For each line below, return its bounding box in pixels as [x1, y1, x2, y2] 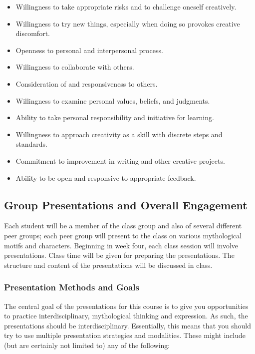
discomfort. [15, 28, 50, 39]
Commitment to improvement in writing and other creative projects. [15, 155, 225, 166]
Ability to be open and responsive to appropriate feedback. [15, 172, 196, 183]
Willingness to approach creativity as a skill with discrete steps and [15, 129, 223, 139]
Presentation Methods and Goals [4, 281, 139, 293]
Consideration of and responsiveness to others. [15, 78, 158, 89]
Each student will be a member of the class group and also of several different [4, 220, 242, 231]
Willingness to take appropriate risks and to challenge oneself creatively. [15, 2, 237, 12]
